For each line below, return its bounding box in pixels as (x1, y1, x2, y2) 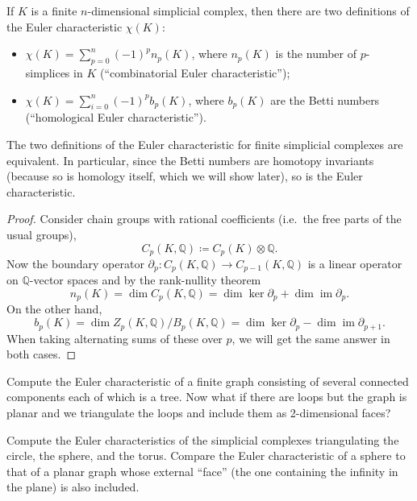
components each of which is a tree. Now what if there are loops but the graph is (6, 388, 407, 405)
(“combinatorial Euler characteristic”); (99, 64, 290, 81)
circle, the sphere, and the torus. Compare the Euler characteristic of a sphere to (6, 447, 406, 464)
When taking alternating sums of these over (6, 329, 223, 346)
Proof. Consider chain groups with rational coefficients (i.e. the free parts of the (6, 210, 402, 227)
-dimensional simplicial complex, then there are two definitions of (87, 2, 410, 19)
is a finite (31, 2, 77, 19)
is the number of (275, 45, 357, 62)
